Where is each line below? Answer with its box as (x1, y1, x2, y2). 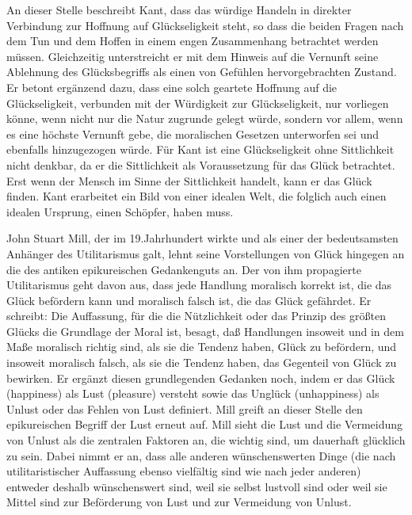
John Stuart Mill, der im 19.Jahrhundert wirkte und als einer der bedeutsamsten (6, 230, 399, 246)
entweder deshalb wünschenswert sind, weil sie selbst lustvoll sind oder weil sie (6, 478, 387, 494)
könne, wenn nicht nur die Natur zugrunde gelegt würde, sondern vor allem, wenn (6, 110, 403, 127)
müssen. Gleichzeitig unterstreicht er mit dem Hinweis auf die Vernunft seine (6, 48, 379, 64)
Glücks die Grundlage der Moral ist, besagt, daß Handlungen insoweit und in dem (6, 322, 404, 339)
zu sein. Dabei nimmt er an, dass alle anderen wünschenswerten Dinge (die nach (6, 447, 396, 463)
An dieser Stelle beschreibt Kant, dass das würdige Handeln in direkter (6, 2, 352, 17)
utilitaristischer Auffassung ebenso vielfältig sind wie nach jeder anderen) (6, 463, 361, 479)
